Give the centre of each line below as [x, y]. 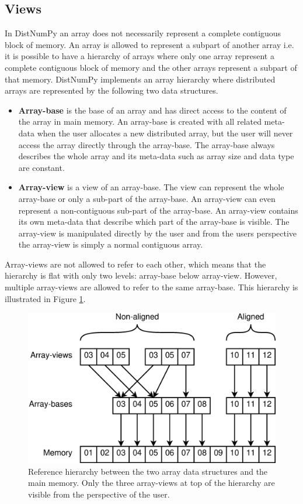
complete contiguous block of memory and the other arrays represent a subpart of [151, 67]
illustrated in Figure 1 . [45, 298]
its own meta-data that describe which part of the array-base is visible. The [154, 222]
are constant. [41, 167]
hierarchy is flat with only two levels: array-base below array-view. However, [141, 275]
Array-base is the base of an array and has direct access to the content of [152, 110]
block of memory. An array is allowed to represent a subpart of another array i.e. [149, 44]
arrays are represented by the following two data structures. [112, 90]
